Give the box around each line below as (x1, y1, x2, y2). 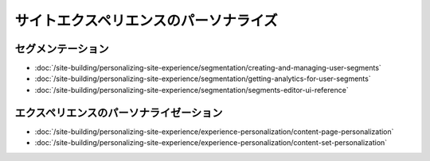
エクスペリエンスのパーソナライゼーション (14, 105, 223, 119)
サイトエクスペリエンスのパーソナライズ (14, 12, 278, 29)
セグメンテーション (14, 42, 109, 56)
